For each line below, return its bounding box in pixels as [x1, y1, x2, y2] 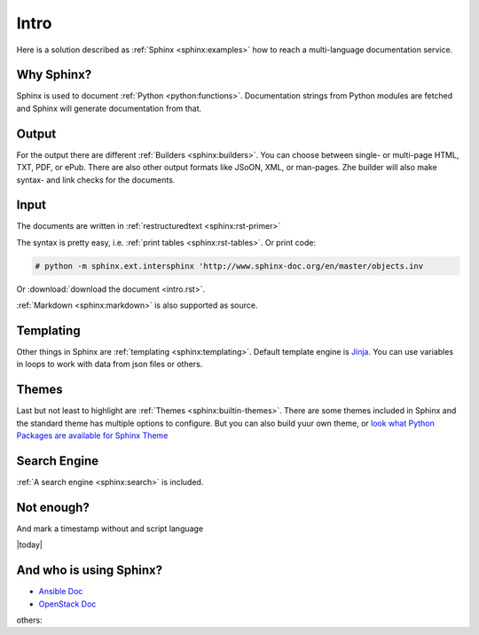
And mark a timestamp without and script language [16, 523, 204, 534]
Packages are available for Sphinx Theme [16, 430, 169, 441]
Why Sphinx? [16, 67, 92, 82]
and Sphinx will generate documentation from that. [16, 103, 202, 114]
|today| [16, 539, 43, 550]
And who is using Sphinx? [16, 563, 163, 578]
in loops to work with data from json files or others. [16, 359, 203, 370]
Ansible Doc [38, 586, 83, 597]
